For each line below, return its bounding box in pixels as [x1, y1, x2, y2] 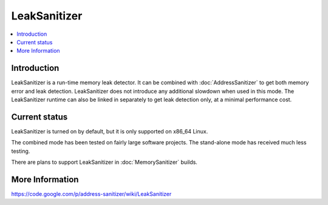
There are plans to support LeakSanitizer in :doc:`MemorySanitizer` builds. [11, 158, 197, 166]
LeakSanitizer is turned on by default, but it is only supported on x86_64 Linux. [11, 127, 208, 135]
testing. [11, 147, 30, 155]
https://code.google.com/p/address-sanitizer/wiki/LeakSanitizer [11, 190, 172, 197]
